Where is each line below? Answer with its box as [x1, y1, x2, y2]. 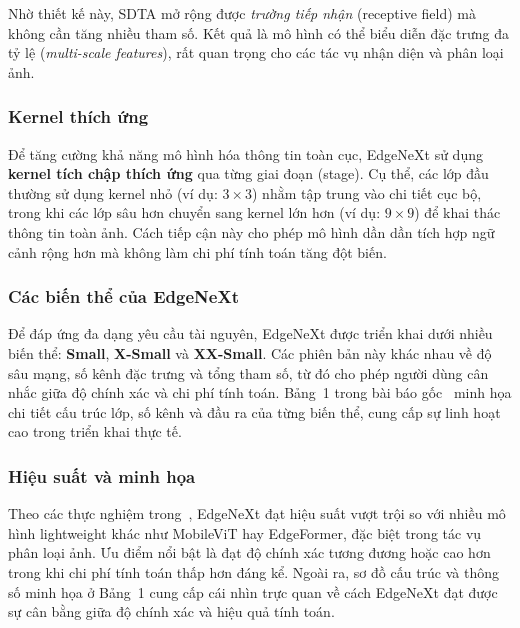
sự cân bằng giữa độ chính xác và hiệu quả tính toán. [8, 601, 335, 622]
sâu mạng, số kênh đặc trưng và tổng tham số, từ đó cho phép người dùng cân [8, 362, 489, 383]
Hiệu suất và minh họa [8, 463, 196, 488]
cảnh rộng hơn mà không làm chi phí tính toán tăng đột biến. [8, 241, 387, 262]
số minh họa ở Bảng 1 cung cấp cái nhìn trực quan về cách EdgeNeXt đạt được [8, 581, 498, 602]
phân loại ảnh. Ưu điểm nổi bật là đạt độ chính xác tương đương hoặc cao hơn [8, 542, 491, 563]
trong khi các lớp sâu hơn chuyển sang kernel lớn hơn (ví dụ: [8, 202, 381, 223]
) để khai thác [414, 202, 501, 223]
